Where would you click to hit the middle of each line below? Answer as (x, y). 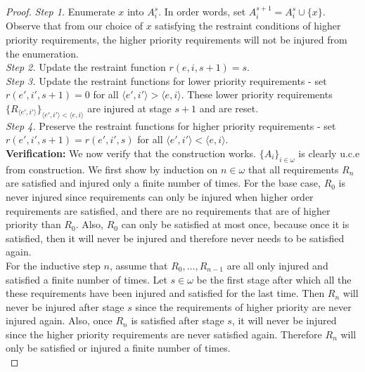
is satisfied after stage (178, 320)
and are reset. (229, 108)
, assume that (139, 265)
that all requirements (293, 169)
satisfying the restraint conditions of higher (248, 26)
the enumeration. (42, 53)
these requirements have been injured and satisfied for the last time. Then (165, 293)
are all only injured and (277, 265)
